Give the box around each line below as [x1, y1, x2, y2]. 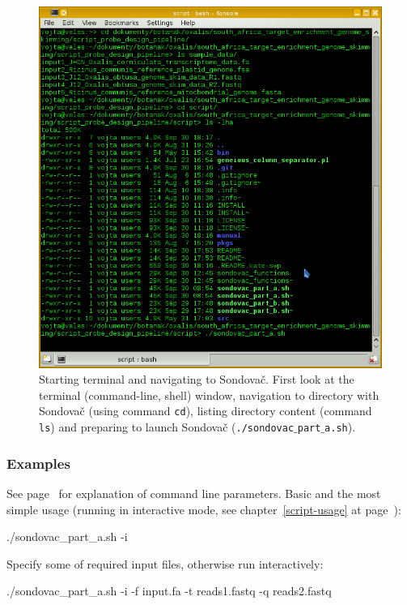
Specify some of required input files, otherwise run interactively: [6, 555, 324, 572]
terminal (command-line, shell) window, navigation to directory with [39, 386, 379, 403]
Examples [6, 453, 70, 473]
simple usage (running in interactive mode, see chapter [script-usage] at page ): [6, 500, 401, 517]
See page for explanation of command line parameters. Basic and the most [6, 484, 381, 501]
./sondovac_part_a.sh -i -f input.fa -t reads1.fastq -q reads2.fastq [6, 582, 332, 599]
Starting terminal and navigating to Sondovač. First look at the [39, 371, 354, 388]
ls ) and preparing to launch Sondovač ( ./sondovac [39, 418, 295, 436]
